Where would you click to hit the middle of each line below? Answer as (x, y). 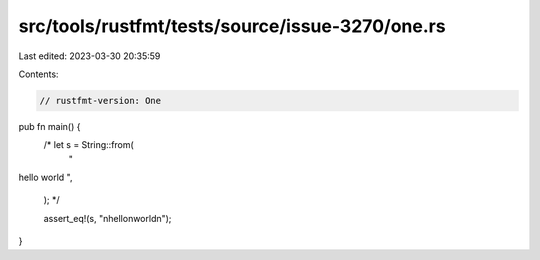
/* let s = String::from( (88, 145)
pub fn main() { (49, 126)
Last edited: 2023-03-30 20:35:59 (89, 56)
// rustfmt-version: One (100, 100)
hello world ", (45, 177)
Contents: (38, 74)
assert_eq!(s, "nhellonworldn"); (107, 218)
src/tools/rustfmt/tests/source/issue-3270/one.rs (232, 26)
